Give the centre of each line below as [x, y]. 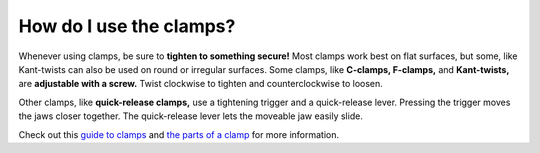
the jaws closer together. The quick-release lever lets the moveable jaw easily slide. [191, 116]
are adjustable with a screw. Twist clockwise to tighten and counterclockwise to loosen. [201, 84]
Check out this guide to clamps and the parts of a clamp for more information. [179, 134]
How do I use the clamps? [127, 26]
